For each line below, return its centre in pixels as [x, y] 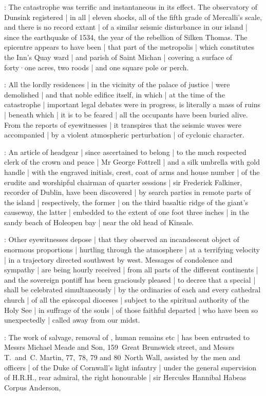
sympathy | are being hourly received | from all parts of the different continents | [131, 270]
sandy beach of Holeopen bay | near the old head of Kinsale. [99, 222]
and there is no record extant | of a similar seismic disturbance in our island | [126, 27]
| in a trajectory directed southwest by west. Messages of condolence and [118, 259]
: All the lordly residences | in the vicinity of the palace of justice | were [117, 84]
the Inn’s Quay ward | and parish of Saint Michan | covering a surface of [118, 57]
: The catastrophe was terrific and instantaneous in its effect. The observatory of [131, 7]
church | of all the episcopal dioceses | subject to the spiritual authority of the [127, 300]
